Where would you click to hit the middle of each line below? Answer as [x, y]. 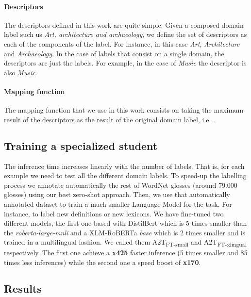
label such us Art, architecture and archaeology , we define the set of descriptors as [125, 34]
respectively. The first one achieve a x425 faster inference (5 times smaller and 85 [126, 253]
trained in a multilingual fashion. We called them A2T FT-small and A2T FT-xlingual [125, 243]
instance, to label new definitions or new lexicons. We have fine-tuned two [114, 213]
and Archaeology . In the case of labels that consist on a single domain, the [114, 53]
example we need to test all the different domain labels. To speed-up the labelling [125, 175]
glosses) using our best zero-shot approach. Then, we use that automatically [117, 194]
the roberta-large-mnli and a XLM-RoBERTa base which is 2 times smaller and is [125, 232]
